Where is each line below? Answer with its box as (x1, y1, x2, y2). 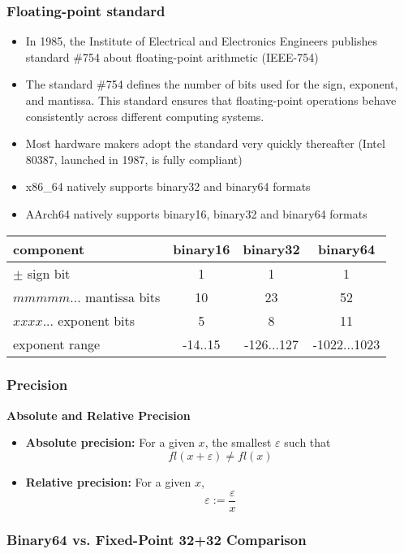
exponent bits (58, 310, 135, 330)
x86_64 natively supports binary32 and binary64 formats (25, 178, 311, 195)
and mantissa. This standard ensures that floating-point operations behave (25, 92, 397, 108)
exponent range (13, 334, 101, 353)
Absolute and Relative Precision (6, 406, 191, 423)
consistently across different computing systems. (25, 107, 264, 124)
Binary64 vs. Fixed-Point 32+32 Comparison (6, 529, 307, 549)
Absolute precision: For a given (25, 434, 195, 451)
